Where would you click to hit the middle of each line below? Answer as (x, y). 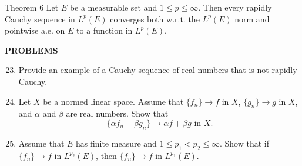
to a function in (105, 30)
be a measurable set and (113, 7)
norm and (252, 19)
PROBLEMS (31, 50)
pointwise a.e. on (35, 30)
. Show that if (244, 143)
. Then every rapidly (235, 7)
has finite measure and (116, 143)
